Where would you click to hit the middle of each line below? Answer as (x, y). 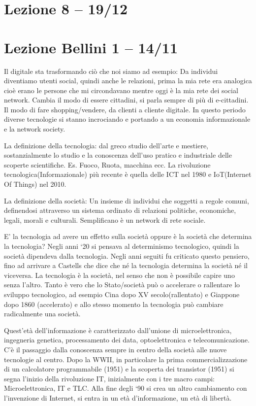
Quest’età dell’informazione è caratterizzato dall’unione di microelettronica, (118, 330)
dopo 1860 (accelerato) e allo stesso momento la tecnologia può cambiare (114, 304)
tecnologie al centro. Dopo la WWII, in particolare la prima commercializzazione (126, 359)
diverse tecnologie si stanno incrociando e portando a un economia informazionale (127, 119)
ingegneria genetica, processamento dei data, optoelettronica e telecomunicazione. (127, 340)
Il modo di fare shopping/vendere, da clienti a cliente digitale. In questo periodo (125, 109)
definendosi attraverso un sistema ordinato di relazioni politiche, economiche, (120, 210)
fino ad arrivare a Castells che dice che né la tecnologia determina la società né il (126, 265)
